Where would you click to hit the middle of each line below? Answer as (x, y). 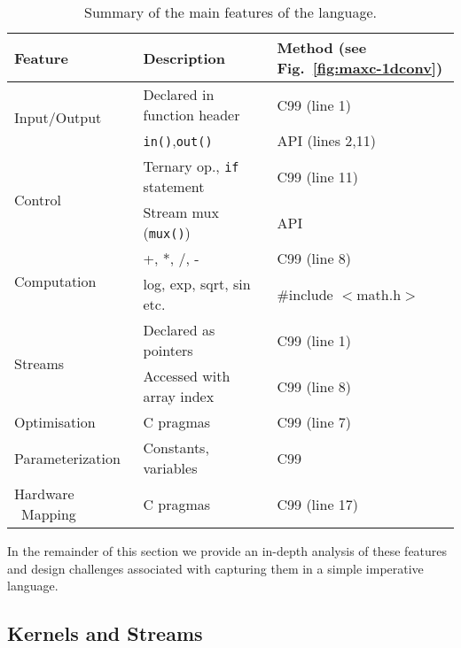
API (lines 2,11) (326, 140)
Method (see (322, 47)
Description (184, 58)
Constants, (176, 447)
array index (179, 396)
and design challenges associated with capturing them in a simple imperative (215, 568)
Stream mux (181, 212)
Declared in (179, 94)
